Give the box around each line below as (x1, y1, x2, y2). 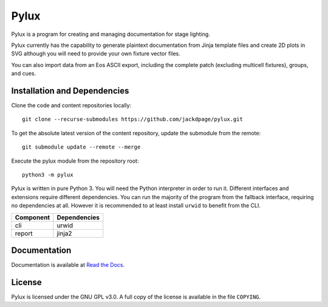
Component (15, 213, 50, 222)
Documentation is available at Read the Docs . (11, 261, 125, 269)
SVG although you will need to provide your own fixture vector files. (11, 50, 180, 57)
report (15, 229, 33, 238)
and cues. (11, 70, 36, 77)
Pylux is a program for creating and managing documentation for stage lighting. (11, 30, 211, 38)
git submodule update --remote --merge (22, 144, 141, 150)
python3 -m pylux (22, 171, 73, 178)
